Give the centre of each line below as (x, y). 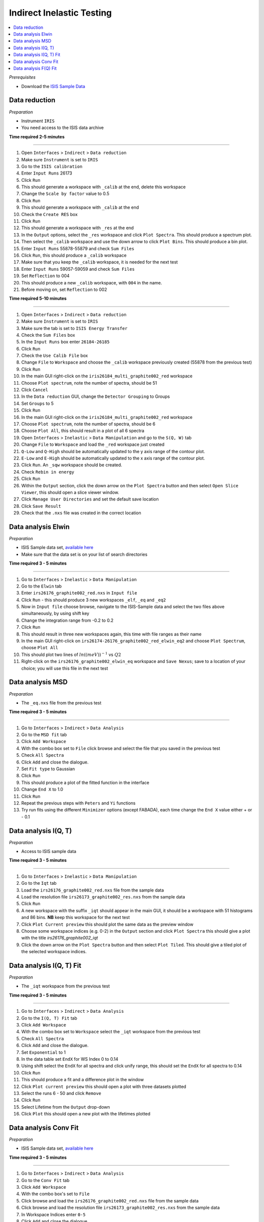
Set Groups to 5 (37, 403)
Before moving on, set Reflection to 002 (64, 289)
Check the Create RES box (49, 214)
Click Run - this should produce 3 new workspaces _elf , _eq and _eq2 (94, 600)
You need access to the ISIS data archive (63, 128)
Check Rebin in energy (48, 472)
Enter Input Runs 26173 (47, 173)
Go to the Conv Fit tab (45, 1180)
